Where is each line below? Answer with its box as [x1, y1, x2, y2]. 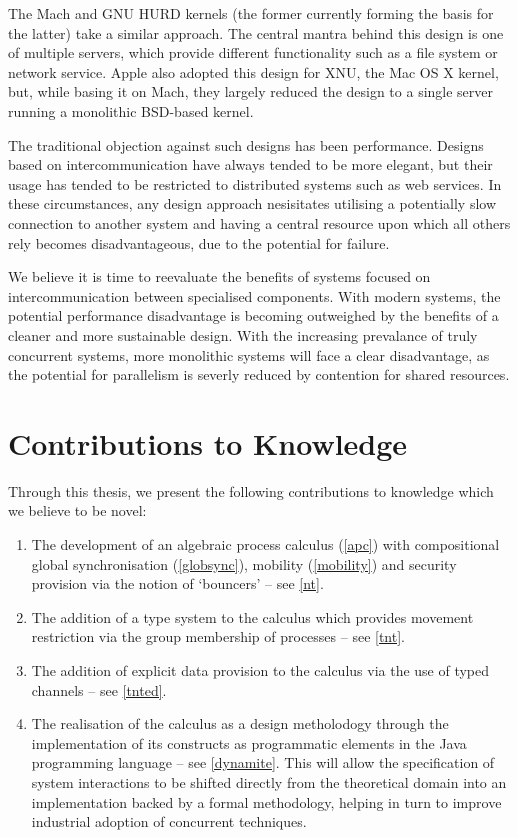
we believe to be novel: [8, 500, 147, 521]
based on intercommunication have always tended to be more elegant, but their [8, 154, 493, 175]
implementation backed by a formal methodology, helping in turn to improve [31, 791, 502, 812]
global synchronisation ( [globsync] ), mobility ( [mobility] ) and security [31, 553, 457, 574]
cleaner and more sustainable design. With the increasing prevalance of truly [8, 324, 478, 345]
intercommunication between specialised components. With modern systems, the [8, 285, 501, 306]
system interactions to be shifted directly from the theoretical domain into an [31, 771, 507, 792]
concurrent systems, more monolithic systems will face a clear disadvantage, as [8, 344, 490, 365]
